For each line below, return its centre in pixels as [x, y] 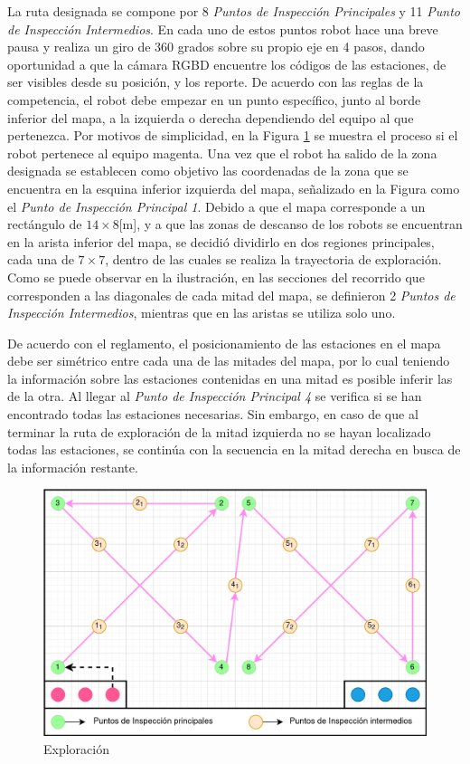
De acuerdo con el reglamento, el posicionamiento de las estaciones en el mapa [224, 343]
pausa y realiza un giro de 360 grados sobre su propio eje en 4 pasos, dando [216, 47]
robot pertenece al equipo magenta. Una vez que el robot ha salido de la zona [222, 153]
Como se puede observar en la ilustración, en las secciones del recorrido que [216, 277]
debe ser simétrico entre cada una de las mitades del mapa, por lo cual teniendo [229, 361]
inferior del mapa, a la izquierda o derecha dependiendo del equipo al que [211, 117]
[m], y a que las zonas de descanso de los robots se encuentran [291, 224]
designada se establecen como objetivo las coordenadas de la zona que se [208, 171]
